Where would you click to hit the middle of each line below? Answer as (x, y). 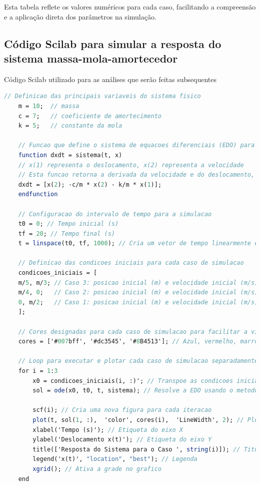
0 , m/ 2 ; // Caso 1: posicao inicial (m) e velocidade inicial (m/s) (138, 302)
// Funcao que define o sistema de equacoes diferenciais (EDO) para (136, 145)
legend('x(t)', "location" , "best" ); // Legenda (115, 459)
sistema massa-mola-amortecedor (91, 58)
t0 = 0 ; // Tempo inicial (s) (68, 224)
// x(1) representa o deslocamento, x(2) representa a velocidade (131, 165)
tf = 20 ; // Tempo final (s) (66, 233)
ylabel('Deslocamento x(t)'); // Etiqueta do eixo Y (122, 440)
